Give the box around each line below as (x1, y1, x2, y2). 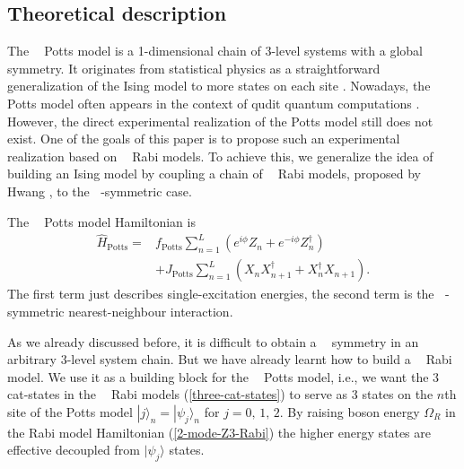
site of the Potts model (7, 402, 133, 421)
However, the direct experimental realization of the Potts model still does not (7, 111, 433, 130)
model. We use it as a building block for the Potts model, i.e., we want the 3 (7, 367, 440, 386)
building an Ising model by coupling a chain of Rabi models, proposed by (7, 164, 421, 183)
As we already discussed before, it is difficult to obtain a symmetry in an (7, 332, 419, 351)
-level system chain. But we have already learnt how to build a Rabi (66, 350, 452, 369)
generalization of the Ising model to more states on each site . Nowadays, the (7, 76, 431, 95)
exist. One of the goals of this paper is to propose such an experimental (7, 129, 400, 148)
